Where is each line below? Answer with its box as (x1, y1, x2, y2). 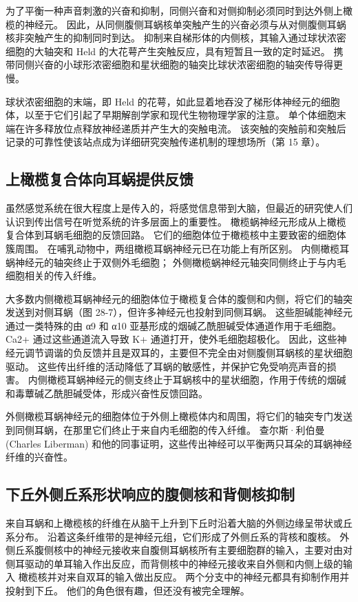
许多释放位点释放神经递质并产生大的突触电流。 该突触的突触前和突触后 (24, 121, 346, 135)
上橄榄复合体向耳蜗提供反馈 (6, 168, 193, 190)
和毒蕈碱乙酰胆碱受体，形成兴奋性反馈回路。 (6, 385, 208, 400)
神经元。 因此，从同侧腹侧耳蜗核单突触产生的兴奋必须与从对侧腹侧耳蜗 (24, 17, 346, 31)
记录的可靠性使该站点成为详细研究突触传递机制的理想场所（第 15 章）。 (6, 134, 326, 149)
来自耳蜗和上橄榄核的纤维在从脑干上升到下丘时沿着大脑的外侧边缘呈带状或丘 (6, 516, 352, 530)
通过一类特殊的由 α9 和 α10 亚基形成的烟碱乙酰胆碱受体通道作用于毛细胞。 (6, 318, 342, 332)
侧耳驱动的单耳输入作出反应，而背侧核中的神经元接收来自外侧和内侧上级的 (6, 556, 343, 570)
